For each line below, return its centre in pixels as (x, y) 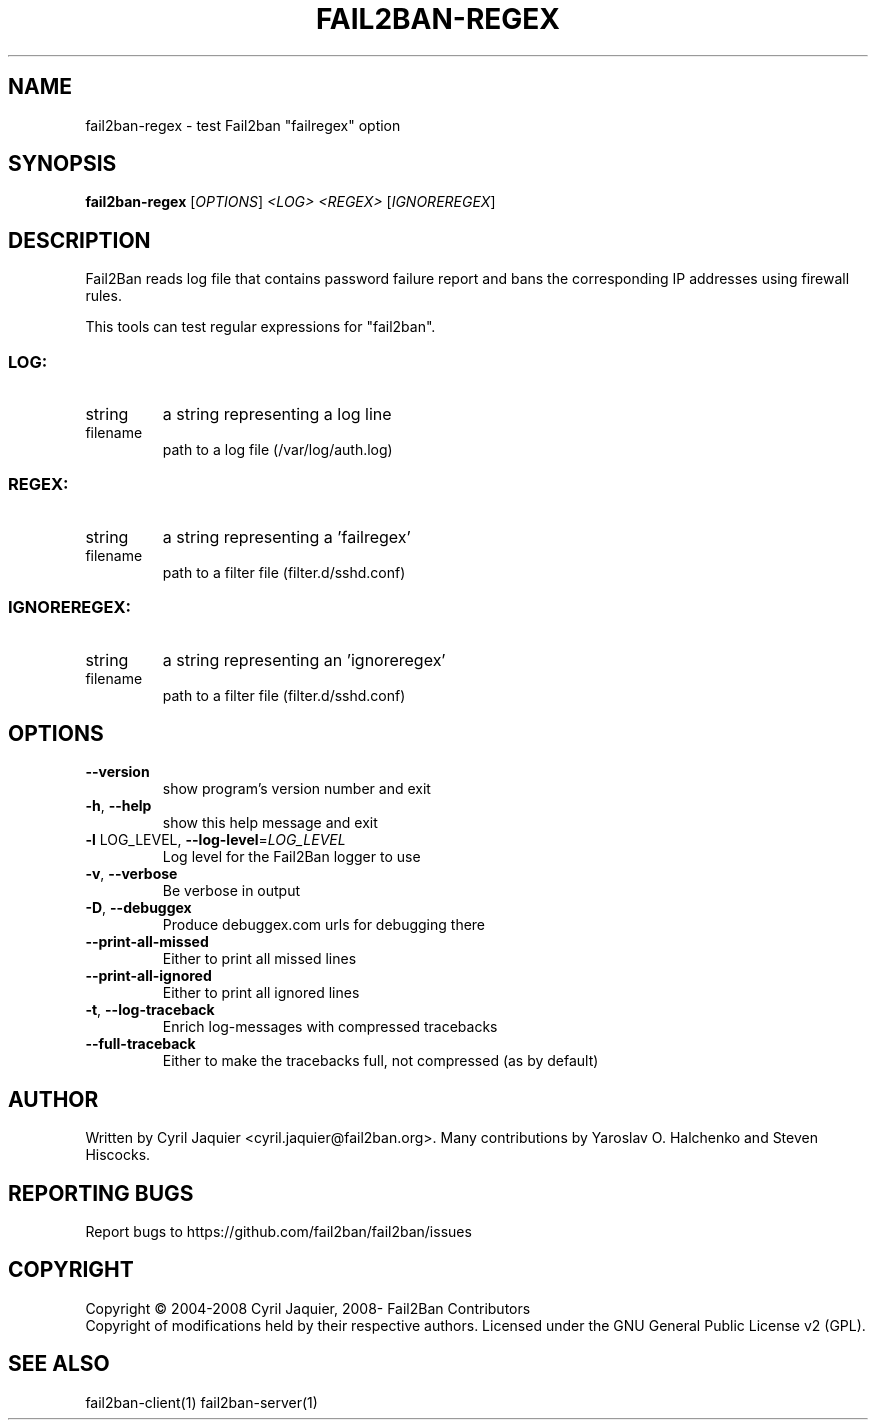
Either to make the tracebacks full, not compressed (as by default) (380, 1061)
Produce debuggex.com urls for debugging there (324, 925)
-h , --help (118, 806)
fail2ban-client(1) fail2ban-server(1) (201, 1402)
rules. (103, 296)
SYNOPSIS (62, 164)
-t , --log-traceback (150, 1010)
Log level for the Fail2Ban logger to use (291, 857)
